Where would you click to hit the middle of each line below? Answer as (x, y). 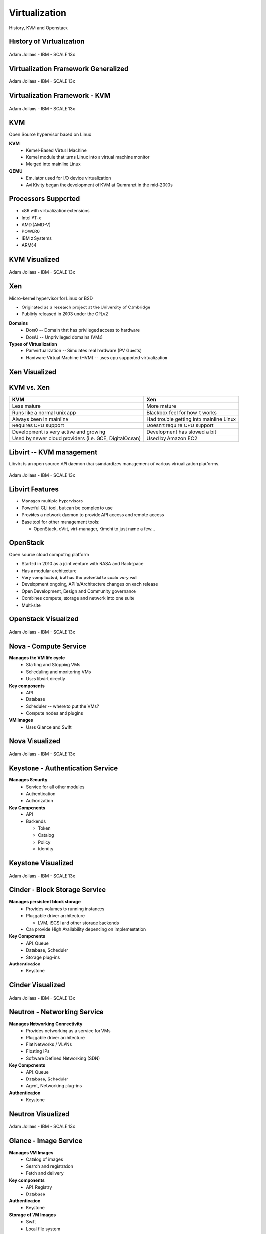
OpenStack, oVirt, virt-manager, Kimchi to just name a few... (94, 529)
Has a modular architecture (49, 571)
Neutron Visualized (39, 1114)
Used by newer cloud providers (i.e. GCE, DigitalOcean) (77, 438)
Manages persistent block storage (45, 902)
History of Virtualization (47, 42)
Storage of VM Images (33, 1215)
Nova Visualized (35, 741)
